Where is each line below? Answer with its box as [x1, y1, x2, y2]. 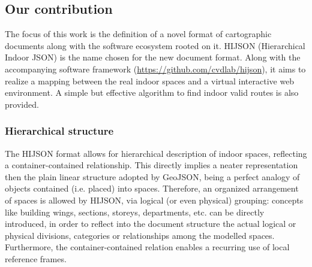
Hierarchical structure [5, 123, 114, 138]
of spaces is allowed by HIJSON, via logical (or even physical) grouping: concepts [5, 193, 304, 206]
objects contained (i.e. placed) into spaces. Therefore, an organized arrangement [5, 182, 299, 195]
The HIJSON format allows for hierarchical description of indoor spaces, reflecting [5, 147, 307, 159]
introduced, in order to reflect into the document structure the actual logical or [5, 217, 296, 230]
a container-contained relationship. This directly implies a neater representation [5, 159, 298, 171]
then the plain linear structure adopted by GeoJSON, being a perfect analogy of [5, 170, 300, 183]
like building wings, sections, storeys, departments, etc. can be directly [5, 205, 265, 218]
